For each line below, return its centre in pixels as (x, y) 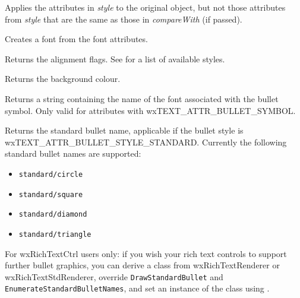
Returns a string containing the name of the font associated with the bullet (142, 98)
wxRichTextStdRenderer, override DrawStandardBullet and (114, 276)
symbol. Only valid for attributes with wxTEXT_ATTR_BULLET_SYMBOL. (150, 110)
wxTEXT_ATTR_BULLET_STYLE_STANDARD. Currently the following (146, 142)
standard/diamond (53, 215)
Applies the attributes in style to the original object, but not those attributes (145, 7)
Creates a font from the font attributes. (76, 39)
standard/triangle (55, 234)
